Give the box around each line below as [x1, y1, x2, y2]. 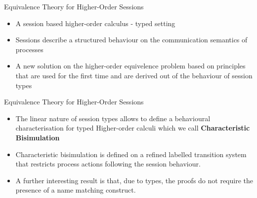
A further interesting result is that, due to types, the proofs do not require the [15, 175, 253, 185]
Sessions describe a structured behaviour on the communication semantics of [15, 34, 248, 45]
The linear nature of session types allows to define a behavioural [15, 113, 211, 123]
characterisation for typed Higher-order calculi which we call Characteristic [15, 123, 250, 133]
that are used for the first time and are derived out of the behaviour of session [15, 70, 253, 80]
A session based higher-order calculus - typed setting [15, 18, 175, 28]
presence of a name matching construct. [15, 185, 136, 195]
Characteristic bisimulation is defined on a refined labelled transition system [15, 149, 247, 159]
